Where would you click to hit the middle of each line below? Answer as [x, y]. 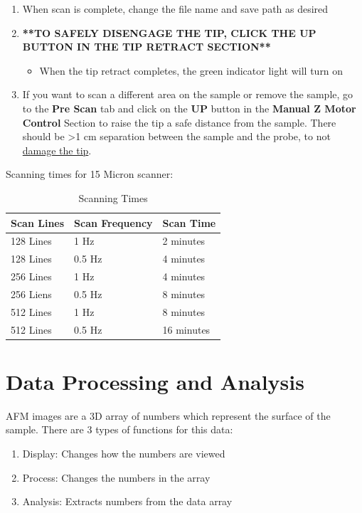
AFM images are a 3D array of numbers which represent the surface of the [168, 415]
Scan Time [189, 222]
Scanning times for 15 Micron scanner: [90, 174]
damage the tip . [57, 150]
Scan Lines [38, 222]
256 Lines [31, 276]
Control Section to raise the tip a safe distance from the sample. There [179, 122]
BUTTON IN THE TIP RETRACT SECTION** [147, 47]
